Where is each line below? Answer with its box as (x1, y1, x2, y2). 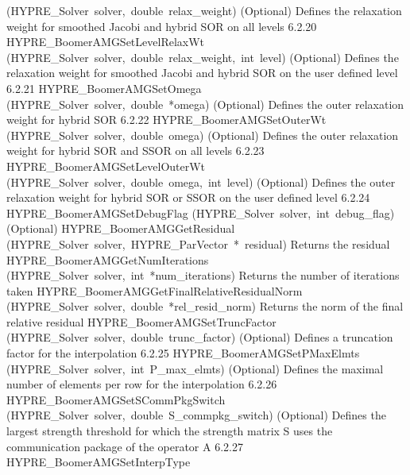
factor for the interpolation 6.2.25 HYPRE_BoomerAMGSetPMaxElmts (6, 345, 360, 361)
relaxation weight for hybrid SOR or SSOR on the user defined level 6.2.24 (6, 189, 370, 206)
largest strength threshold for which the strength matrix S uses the (6, 423, 333, 439)
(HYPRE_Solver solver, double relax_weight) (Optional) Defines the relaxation (6, 2, 402, 18)
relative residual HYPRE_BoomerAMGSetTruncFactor (6, 313, 277, 330)
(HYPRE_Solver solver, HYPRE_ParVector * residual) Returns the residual (6, 235, 390, 252)
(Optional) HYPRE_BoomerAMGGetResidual (6, 220, 235, 237)
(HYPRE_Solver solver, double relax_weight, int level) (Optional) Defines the (6, 48, 399, 65)
